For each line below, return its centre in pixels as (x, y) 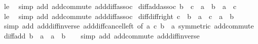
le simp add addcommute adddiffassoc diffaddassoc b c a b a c (120, 6)
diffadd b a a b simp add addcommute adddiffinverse (102, 35)
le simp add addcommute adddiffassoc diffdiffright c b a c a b (119, 16)
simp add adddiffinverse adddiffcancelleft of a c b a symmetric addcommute (129, 26)
